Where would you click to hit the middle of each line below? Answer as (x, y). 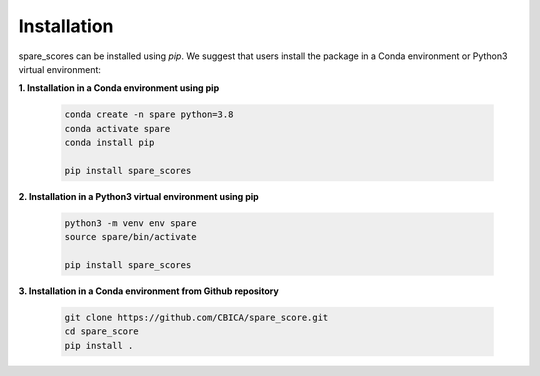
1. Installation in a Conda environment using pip (119, 88)
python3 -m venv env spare (130, 223)
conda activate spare (117, 128)
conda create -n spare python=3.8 (149, 114)
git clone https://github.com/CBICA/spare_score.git (196, 317)
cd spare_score (101, 331)
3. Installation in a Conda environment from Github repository (148, 291)
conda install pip (109, 143)
